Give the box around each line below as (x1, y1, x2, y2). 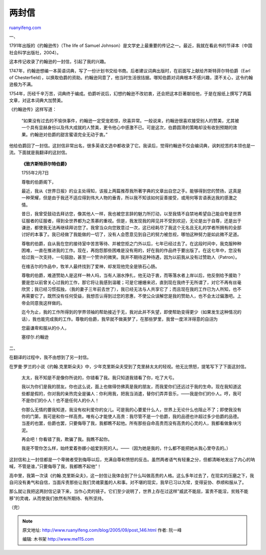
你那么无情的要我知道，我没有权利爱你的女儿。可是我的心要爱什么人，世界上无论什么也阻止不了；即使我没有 (21, 407, 241, 413)
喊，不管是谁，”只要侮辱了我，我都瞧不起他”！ (9, 463, 102, 469)
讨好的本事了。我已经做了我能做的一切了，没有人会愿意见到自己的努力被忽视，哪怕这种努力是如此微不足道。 (21, 232, 241, 238)
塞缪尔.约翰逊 (21, 334, 49, 340)
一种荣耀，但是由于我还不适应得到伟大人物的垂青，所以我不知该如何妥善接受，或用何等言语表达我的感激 (21, 195, 233, 201)
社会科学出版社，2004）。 (9, 49, 62, 55)
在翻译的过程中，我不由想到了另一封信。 (9, 354, 91, 360)
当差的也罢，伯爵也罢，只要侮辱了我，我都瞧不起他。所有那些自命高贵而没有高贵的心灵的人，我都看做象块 (21, 420, 237, 426)
